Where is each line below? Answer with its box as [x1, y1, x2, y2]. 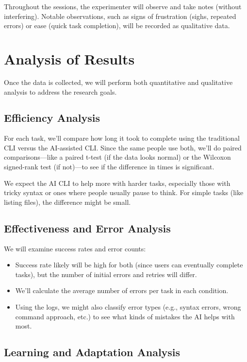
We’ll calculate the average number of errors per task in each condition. [15, 285, 229, 296]
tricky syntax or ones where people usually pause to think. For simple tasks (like [4, 187, 244, 197]
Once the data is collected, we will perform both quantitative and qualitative [4, 77, 233, 87]
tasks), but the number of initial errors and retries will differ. [15, 269, 197, 279]
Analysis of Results [4, 49, 135, 68]
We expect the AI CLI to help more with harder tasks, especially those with [4, 178, 231, 188]
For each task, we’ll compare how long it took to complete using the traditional [4, 133, 240, 143]
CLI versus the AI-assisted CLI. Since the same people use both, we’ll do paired [4, 142, 242, 152]
